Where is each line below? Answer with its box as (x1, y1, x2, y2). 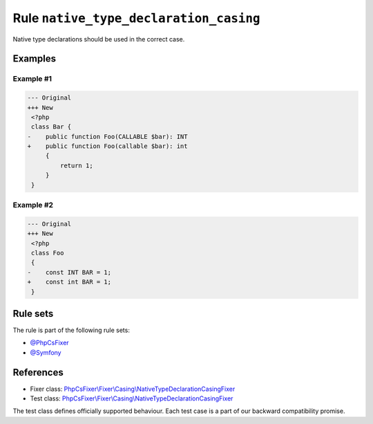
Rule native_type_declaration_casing (12, 10, 260, 26)
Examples (12, 53, 57, 65)
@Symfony (30, 348, 61, 356)
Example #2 (12, 200, 54, 210)
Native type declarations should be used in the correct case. (12, 35, 185, 43)
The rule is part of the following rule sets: (12, 326, 131, 334)
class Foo (31, 249, 64, 257)
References (12, 367, 64, 378)
